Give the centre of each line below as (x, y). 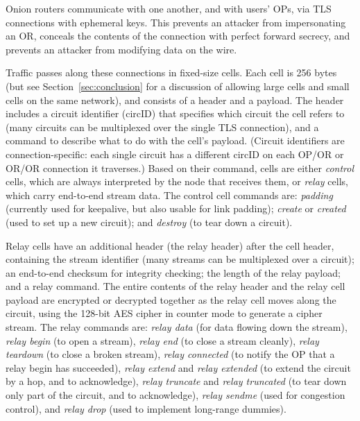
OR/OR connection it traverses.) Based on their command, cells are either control (180, 167)
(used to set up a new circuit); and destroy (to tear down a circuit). (149, 222)
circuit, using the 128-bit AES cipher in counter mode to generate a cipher (164, 313)
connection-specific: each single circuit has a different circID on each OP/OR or (175, 154)
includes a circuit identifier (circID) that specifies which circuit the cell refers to (175, 113)
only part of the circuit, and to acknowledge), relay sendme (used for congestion (175, 395)
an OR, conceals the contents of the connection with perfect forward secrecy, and (178, 36)
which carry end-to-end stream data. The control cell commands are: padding (169, 195)
